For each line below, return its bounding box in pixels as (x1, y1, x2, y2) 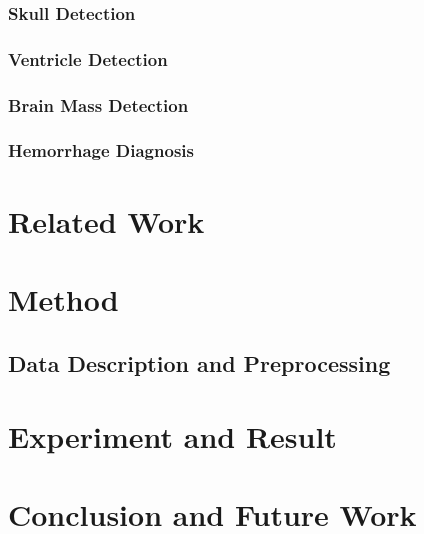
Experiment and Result (8, 416, 337, 457)
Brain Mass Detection (8, 92, 189, 117)
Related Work (8, 200, 205, 241)
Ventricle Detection (8, 46, 168, 71)
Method (8, 278, 119, 319)
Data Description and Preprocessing (8, 347, 391, 378)
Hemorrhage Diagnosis (8, 138, 194, 163)
